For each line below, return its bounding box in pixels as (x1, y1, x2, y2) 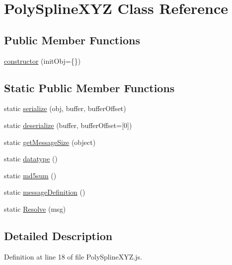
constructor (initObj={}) (4, 55, 81, 66)
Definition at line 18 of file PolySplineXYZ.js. (4, 251, 142, 262)
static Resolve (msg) (4, 203, 66, 214)
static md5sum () (4, 170, 57, 180)
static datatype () (4, 153, 58, 164)
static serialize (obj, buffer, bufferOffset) (4, 103, 126, 114)
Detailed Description (4, 228, 113, 243)
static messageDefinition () (4, 187, 85, 197)
